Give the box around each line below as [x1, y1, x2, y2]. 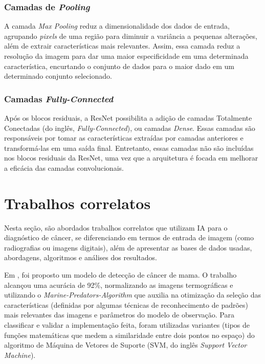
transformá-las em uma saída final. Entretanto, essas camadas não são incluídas [4, 142, 254, 153]
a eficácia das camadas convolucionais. [4, 162, 124, 173]
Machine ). [4, 349, 36, 360]
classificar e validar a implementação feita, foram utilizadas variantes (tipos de [4, 320, 250, 330]
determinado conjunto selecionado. [4, 71, 112, 81]
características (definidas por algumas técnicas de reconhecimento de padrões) [4, 299, 249, 310]
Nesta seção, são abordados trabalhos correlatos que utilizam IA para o [4, 222, 228, 233]
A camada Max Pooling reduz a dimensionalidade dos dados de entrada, [4, 20, 230, 31]
